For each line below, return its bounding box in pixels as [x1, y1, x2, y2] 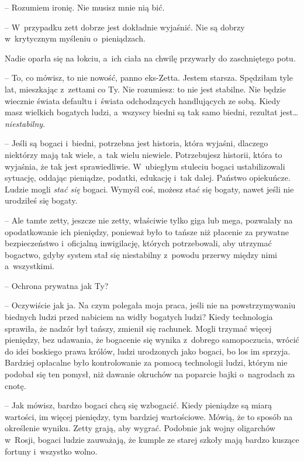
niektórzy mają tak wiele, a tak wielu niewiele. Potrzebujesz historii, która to [5, 148, 282, 160]
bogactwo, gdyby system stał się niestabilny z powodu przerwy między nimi [5, 248, 277, 260]
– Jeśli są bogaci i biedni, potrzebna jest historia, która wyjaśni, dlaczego [5, 137, 268, 149]
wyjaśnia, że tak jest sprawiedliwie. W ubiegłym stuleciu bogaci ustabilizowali [5, 160, 285, 172]
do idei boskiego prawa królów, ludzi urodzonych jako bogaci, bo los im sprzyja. [5, 345, 291, 357]
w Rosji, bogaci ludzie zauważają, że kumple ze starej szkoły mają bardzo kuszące [5, 434, 299, 445]
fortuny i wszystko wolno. [5, 445, 98, 457]
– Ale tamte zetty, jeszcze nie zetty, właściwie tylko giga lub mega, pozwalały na [5, 214, 293, 226]
